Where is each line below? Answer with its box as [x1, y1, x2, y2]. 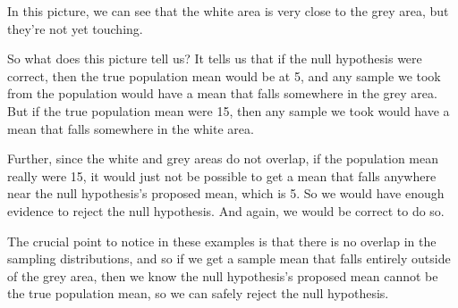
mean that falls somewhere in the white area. [7, 119, 254, 137]
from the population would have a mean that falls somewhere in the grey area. [7, 84, 437, 103]
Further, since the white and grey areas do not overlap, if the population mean [7, 149, 439, 168]
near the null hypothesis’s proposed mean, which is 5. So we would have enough [7, 184, 445, 203]
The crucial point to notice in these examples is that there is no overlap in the [7, 231, 437, 250]
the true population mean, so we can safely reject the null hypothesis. [7, 284, 389, 303]
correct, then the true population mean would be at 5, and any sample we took [7, 66, 441, 85]
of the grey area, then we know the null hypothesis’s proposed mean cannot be [7, 266, 438, 285]
